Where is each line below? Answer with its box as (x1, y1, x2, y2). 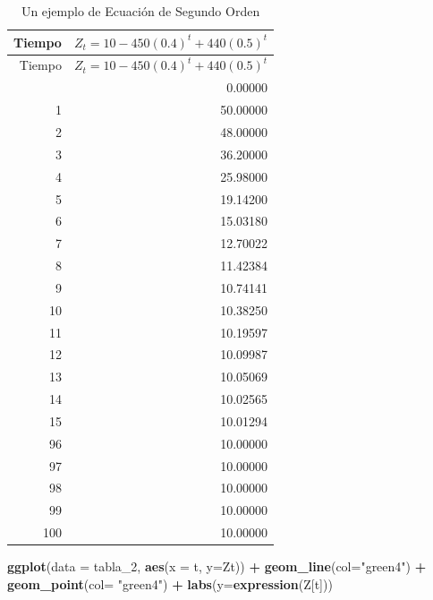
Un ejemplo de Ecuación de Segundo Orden (21, 2, 260, 20)
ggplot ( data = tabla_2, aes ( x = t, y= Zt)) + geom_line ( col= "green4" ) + (7, 557, 427, 576)
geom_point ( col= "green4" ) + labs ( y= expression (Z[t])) (7, 574, 333, 593)
